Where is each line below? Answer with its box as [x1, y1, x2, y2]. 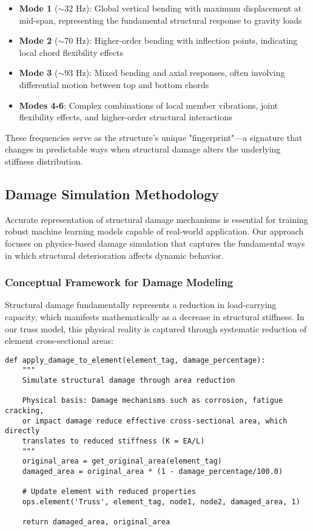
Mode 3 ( [19, 66, 58, 79]
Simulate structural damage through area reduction [22, 376, 235, 385]
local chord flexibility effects [19, 46, 124, 58]
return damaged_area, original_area [22, 518, 170, 527]
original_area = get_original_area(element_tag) [22, 457, 222, 466]
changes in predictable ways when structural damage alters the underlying [5, 143, 281, 156]
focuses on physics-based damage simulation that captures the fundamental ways [5, 236, 305, 249]
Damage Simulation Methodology [5, 184, 219, 203]
